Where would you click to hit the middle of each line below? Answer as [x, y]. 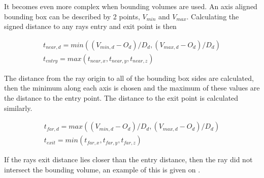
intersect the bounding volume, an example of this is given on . [102, 169]
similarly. [18, 108]
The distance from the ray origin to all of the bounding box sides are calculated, [129, 78]
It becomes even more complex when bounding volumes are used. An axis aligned [131, 6]
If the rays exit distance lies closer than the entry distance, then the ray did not [128, 159]
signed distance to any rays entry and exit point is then [90, 26]
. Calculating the [213, 16]
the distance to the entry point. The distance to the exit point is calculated [121, 98]
